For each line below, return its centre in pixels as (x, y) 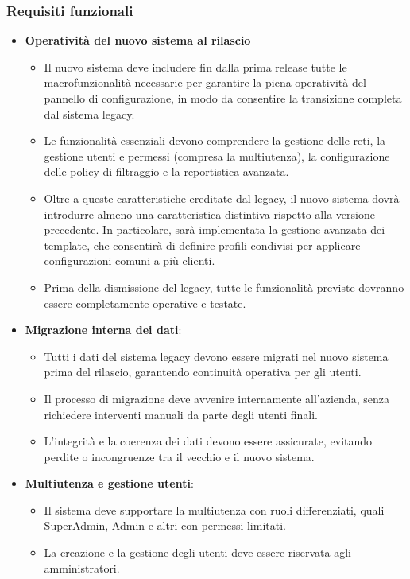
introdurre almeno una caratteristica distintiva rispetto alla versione (209, 214)
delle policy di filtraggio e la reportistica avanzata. (166, 171)
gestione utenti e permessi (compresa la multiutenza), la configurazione (217, 155)
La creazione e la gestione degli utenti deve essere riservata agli (197, 552)
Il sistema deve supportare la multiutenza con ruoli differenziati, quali (214, 509)
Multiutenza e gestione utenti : (109, 483)
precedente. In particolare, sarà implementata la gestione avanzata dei (215, 229)
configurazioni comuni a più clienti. (130, 260)
